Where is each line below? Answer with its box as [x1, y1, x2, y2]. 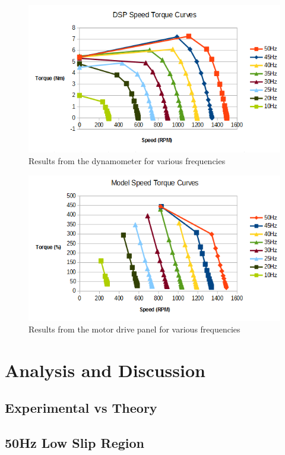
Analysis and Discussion [5, 357, 205, 382]
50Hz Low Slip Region [5, 434, 144, 452]
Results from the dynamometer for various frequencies [28, 154, 226, 167]
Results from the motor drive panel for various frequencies [28, 323, 240, 335]
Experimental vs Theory [5, 398, 157, 417]
